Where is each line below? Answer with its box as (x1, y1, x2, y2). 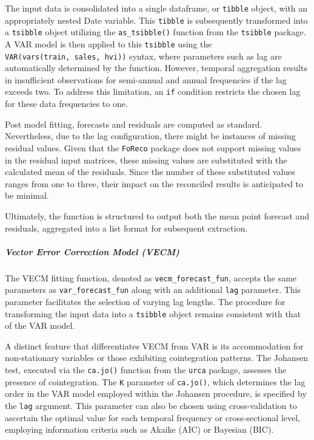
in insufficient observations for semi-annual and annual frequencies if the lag (5, 73, 287, 86)
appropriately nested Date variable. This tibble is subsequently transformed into (5, 13, 308, 26)
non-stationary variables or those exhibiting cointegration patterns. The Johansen (5, 351, 309, 364)
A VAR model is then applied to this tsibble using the (5, 37, 212, 50)
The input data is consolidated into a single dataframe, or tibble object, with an (5, 2, 308, 14)
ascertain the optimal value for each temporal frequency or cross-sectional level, (5, 411, 301, 424)
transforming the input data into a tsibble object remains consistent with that (5, 307, 301, 320)
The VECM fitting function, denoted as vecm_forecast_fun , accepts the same (5, 271, 297, 284)
